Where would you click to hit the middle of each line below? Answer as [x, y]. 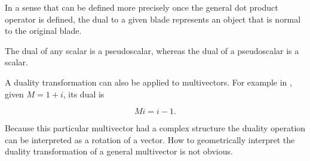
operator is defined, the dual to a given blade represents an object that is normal [153, 19]
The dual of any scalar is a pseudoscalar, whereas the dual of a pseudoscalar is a [152, 50]
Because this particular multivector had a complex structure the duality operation [155, 128]
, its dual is [84, 94]
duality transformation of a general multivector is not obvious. [119, 151]
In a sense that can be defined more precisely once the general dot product [142, 7]
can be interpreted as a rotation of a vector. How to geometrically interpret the [150, 139]
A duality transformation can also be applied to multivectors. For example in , [148, 82]
